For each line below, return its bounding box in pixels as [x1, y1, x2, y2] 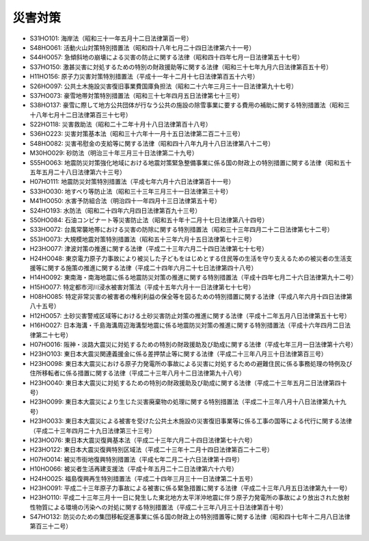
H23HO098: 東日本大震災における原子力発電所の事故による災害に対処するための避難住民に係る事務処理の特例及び [29, 359, 353, 367]
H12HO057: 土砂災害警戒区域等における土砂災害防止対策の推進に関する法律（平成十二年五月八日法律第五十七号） [29, 311, 351, 319]
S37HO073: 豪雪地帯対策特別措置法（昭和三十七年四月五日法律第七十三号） [29, 91, 244, 99]
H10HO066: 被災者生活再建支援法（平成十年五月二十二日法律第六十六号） [29, 465, 238, 473]
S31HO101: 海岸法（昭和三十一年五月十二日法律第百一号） [29, 34, 193, 42]
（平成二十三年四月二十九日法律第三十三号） [29, 426, 156, 434]
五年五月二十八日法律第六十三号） [29, 168, 126, 176]
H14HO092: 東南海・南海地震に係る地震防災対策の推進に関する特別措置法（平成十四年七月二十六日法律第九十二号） [29, 274, 358, 282]
